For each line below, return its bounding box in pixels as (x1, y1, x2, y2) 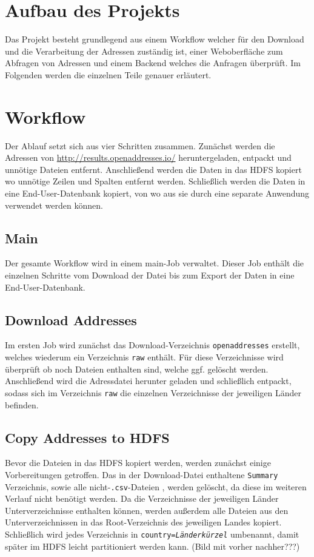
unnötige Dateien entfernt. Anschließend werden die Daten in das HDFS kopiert (5, 163, 302, 175)
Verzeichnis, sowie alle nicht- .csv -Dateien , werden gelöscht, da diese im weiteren (5, 480, 307, 493)
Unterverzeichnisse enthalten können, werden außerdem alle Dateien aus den (5, 504, 289, 516)
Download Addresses (5, 310, 137, 329)
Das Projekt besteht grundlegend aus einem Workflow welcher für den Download (5, 33, 304, 46)
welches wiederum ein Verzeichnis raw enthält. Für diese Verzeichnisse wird (5, 351, 284, 363)
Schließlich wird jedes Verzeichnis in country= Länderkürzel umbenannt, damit (5, 528, 299, 541)
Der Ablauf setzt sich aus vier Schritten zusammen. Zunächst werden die (5, 139, 275, 152)
